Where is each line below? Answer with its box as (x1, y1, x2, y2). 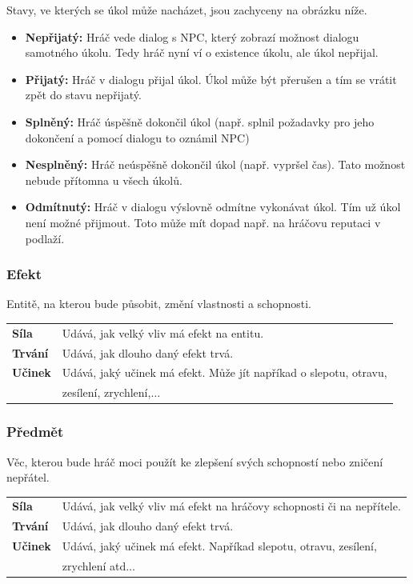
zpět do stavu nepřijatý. (25, 86, 142, 103)
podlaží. (25, 230, 65, 246)
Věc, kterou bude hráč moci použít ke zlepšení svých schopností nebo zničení (6, 453, 383, 470)
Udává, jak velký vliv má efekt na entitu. (62, 324, 264, 341)
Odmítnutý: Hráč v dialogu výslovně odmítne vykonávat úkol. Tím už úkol (25, 198, 401, 215)
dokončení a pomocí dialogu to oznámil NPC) (25, 129, 250, 146)
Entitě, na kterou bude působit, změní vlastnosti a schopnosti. (6, 295, 311, 312)
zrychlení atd (62, 558, 126, 574)
